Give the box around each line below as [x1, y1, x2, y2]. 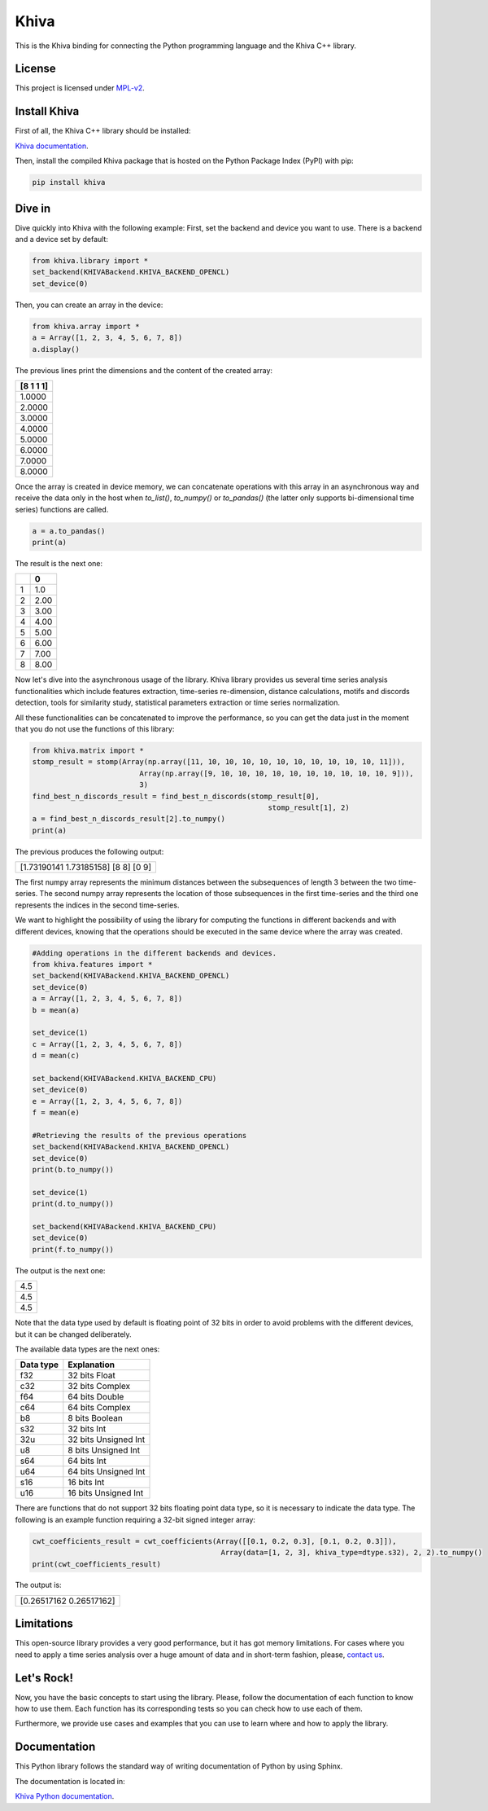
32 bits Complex [68, 1381, 131, 1392]
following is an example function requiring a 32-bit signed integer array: [15, 1514, 256, 1524]
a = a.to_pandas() [32, 526, 106, 535]
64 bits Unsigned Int [68, 1466, 146, 1478]
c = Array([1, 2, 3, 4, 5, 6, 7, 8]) [32, 1040, 183, 1048]
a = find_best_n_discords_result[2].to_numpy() [32, 815, 225, 824]
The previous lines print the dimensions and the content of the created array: [15, 365, 272, 375]
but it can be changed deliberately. [15, 1329, 132, 1339]
